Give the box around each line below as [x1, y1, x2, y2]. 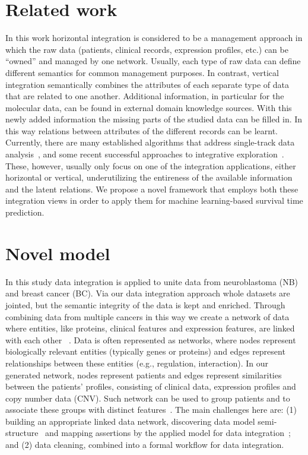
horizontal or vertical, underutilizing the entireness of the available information [5, 171, 293, 184]
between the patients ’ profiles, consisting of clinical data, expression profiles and [5, 380, 296, 393]
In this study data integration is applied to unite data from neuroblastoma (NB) [5, 275, 298, 287]
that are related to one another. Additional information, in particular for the [5, 90, 284, 102]
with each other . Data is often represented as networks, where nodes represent [5, 333, 296, 346]
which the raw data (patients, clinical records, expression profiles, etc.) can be [5, 43, 288, 55]
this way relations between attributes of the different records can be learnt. [5, 124, 278, 137]
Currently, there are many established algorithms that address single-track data [5, 136, 295, 148]
